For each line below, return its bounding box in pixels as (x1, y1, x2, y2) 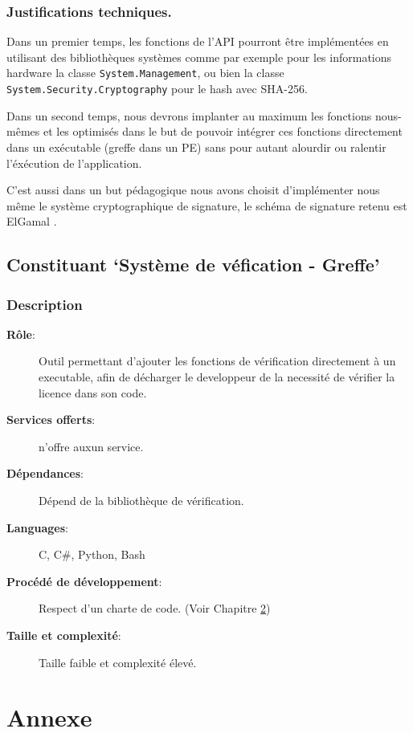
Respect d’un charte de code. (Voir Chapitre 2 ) (39, 600, 271, 617)
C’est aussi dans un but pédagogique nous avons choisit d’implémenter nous (6, 181, 380, 198)
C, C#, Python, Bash (39, 546, 145, 563)
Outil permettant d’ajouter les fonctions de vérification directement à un (39, 352, 396, 369)
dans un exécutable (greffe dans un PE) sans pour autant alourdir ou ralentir (6, 138, 386, 155)
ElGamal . (6, 213, 57, 230)
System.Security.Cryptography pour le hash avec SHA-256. (6, 80, 308, 97)
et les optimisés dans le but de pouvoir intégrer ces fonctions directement (43, 123, 403, 140)
